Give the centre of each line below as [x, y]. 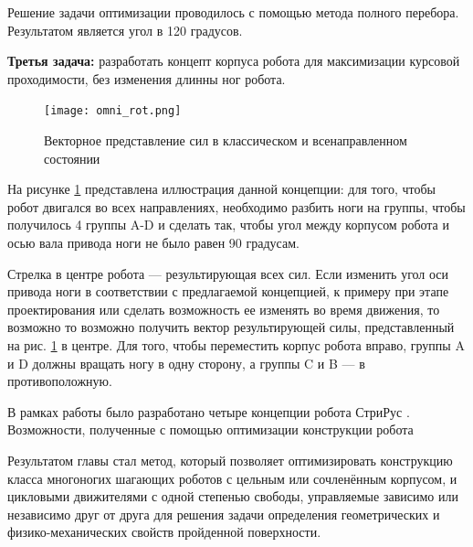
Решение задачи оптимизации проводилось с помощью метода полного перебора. [233, 12]
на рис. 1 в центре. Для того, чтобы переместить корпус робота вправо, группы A [236, 344]
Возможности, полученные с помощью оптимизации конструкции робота [210, 429]
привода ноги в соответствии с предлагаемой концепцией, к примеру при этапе [228, 291]
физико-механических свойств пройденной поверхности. [164, 532]
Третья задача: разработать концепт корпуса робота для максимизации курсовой [234, 61]
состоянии [72, 158]
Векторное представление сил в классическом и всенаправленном [226, 140]
